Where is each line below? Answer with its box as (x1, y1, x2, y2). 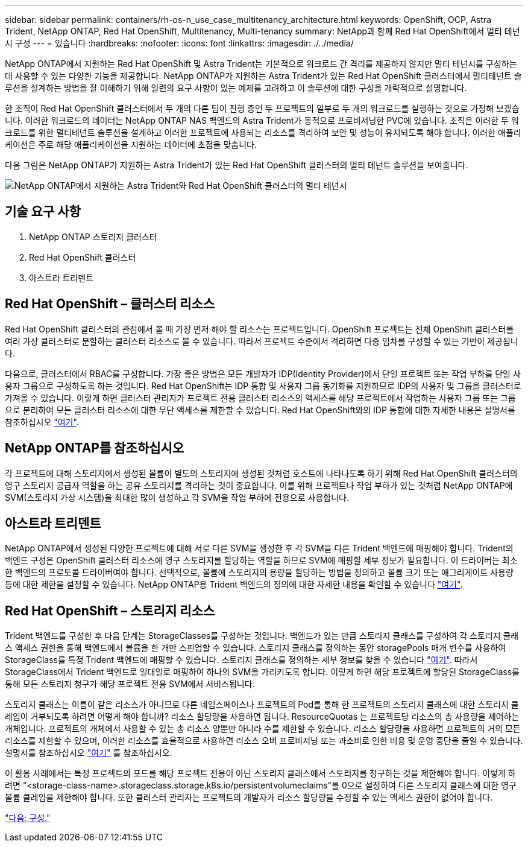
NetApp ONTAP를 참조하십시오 (5, 440, 184, 456)
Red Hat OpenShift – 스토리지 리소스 (5, 603, 215, 618)
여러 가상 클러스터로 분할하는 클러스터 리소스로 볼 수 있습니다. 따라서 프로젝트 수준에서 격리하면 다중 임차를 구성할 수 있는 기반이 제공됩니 (5, 335, 518, 346)
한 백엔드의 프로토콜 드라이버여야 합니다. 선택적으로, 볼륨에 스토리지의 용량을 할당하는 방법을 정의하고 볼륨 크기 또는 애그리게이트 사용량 (5, 567, 514, 578)
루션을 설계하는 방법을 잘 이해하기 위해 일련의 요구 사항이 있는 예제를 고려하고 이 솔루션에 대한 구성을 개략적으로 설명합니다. (5, 83, 467, 93)
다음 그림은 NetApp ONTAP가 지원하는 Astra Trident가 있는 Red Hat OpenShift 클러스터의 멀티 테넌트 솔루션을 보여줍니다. (5, 160, 468, 170)
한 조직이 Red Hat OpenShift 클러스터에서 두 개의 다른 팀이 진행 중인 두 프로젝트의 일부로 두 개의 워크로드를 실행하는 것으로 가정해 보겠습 (5, 103, 520, 113)
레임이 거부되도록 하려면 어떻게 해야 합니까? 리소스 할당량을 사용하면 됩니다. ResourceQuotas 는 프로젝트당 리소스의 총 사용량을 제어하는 (5, 711, 520, 722)
